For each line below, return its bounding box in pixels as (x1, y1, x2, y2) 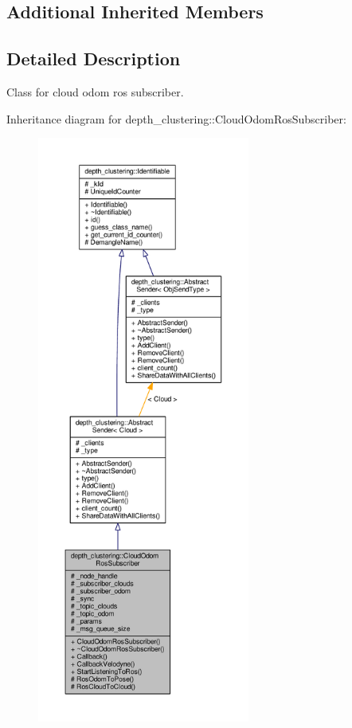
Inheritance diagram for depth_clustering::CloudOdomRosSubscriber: (6, 110, 346, 127)
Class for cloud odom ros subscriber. (6, 83, 184, 100)
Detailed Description (6, 46, 181, 71)
